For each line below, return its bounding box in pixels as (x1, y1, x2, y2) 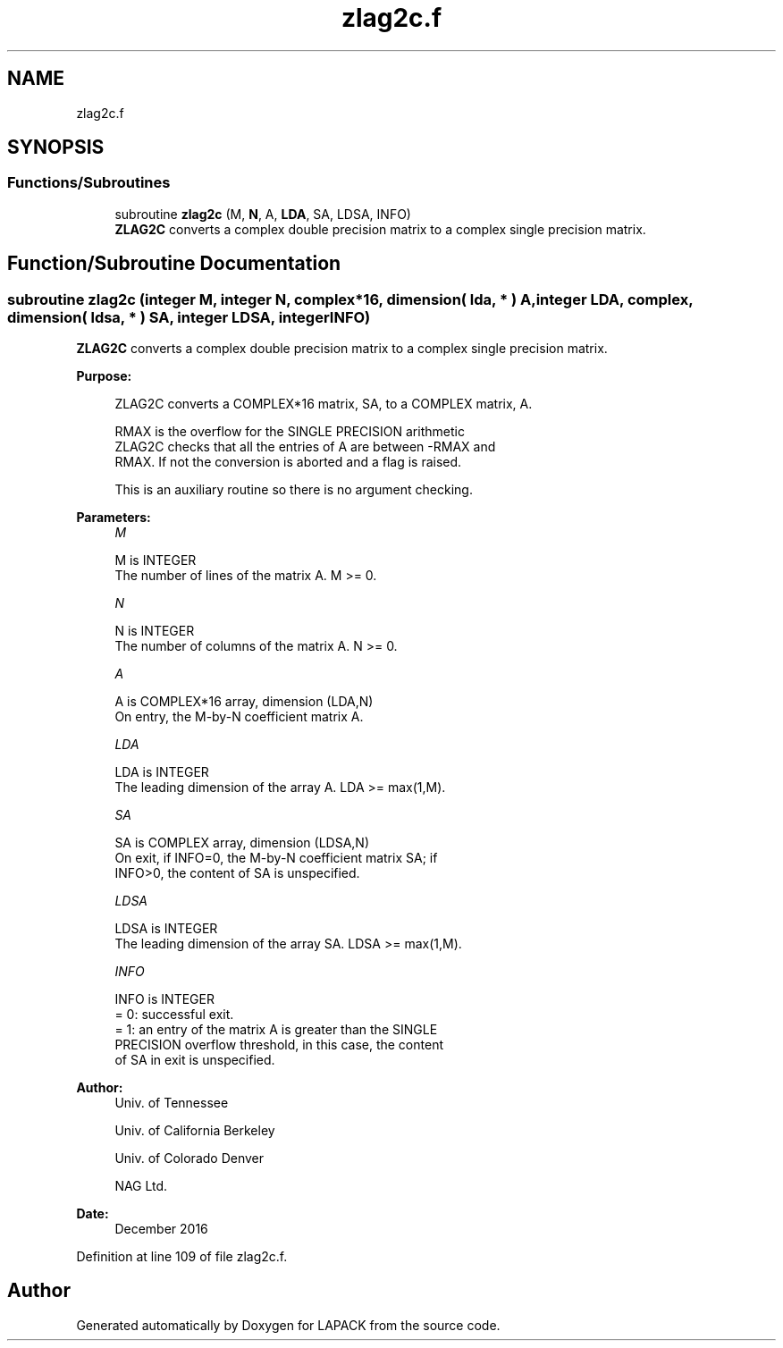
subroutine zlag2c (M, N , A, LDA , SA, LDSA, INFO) (114, 206, 411, 222)
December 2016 (114, 1221, 208, 1237)
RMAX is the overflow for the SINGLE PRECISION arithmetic (114, 424, 465, 440)
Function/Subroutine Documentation (7, 252, 341, 275)
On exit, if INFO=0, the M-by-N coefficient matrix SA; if (114, 850, 438, 866)
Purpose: (76, 368, 132, 384)
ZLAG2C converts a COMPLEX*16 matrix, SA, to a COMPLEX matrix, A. (114, 396, 533, 412)
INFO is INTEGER (114, 991, 215, 1007)
